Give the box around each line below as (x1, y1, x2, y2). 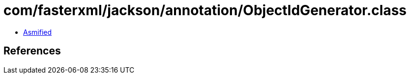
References (3, 45, 61, 57)
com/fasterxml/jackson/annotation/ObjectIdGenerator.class (3, 2, 407, 19)
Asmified (23, 27, 52, 36)
